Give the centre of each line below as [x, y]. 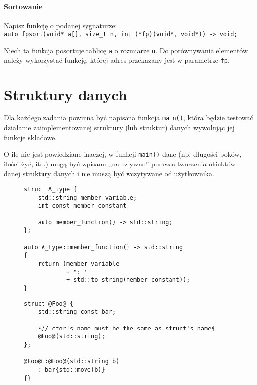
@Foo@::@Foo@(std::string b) [72, 361]
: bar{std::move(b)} [71, 369]
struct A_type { [50, 190]
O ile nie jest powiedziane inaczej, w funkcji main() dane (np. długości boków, [123, 154]
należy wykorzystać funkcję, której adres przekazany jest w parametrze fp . [117, 60]
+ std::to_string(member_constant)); [128, 280]
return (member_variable [79, 264]
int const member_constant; [84, 206]
